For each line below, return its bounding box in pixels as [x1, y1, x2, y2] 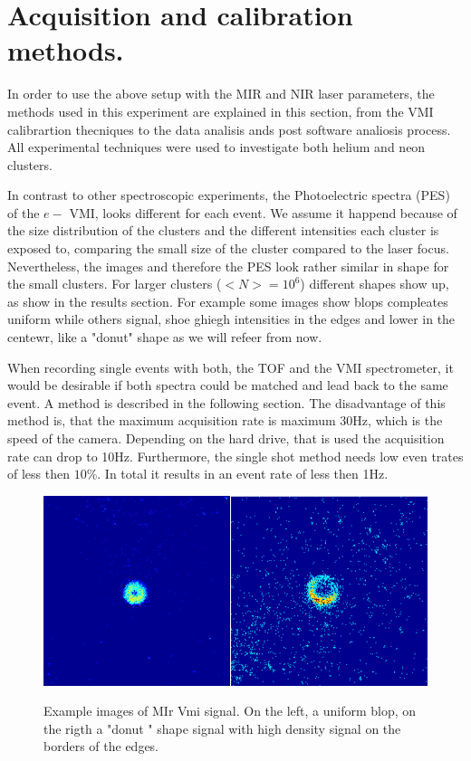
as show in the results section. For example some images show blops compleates [7, 291, 448, 310]
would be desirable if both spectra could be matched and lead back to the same [7, 376, 448, 395]
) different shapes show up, [300, 274, 449, 293]
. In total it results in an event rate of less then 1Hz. [97, 464, 389, 483]
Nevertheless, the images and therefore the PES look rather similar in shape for [7, 256, 449, 275]
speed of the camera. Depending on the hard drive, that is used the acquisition [7, 429, 445, 447]
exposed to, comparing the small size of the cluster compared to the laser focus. [7, 239, 449, 258]
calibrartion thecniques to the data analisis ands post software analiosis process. [7, 119, 451, 138]
